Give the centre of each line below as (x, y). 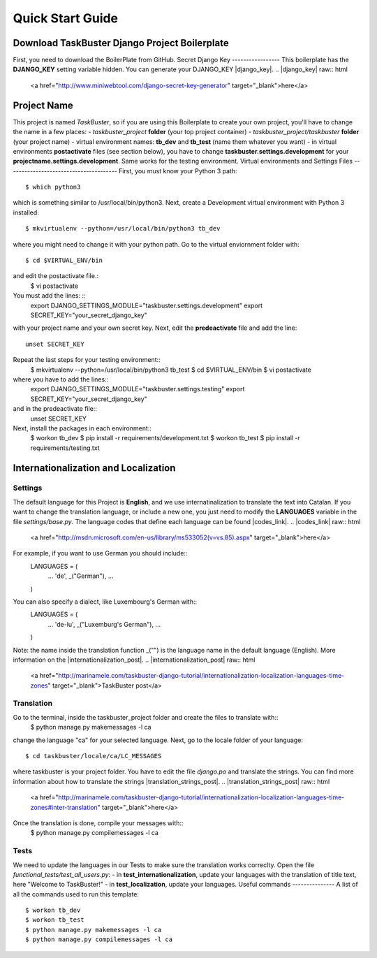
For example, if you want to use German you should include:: (100, 553)
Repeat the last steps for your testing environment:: (87, 360)
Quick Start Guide (66, 18)
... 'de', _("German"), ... (81, 576)
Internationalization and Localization (94, 468)
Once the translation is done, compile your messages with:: (98, 823)
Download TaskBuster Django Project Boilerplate (121, 43)
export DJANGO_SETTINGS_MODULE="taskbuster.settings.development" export (147, 305)
